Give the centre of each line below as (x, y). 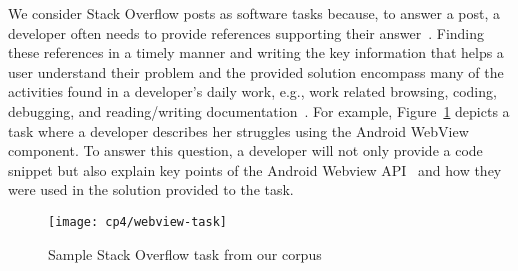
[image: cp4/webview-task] (137, 221)
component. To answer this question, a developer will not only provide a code (245, 150)
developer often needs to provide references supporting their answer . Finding (246, 32)
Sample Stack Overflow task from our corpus (185, 253)
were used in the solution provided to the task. (151, 189)
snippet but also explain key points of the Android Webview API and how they (255, 169)
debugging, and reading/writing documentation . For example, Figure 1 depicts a (259, 110)
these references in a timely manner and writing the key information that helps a (256, 52)
